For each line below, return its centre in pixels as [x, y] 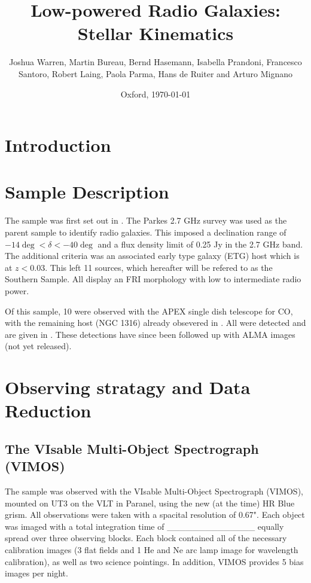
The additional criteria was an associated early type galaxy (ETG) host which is [152, 256]
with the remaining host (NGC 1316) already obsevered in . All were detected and [155, 323]
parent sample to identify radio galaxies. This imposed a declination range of [146, 232]
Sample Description [87, 192]
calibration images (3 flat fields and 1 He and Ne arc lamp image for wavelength [152, 550]
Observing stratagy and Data [128, 387]
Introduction [58, 145]
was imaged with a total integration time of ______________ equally [144, 526]
